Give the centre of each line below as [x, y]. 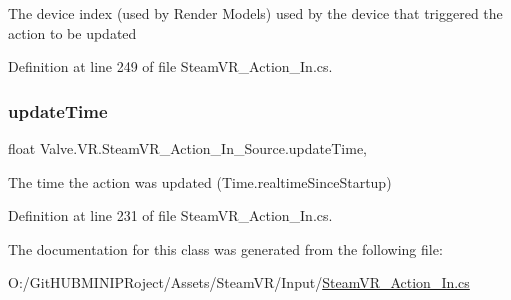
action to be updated [72, 32]
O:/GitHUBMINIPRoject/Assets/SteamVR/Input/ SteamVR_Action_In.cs [239, 282]
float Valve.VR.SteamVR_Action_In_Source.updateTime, [188, 148]
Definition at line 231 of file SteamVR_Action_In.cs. [170, 215]
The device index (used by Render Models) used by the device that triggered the [255, 13]
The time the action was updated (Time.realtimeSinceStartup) [200, 181]
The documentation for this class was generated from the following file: [225, 248]
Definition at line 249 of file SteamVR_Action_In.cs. [170, 66]
